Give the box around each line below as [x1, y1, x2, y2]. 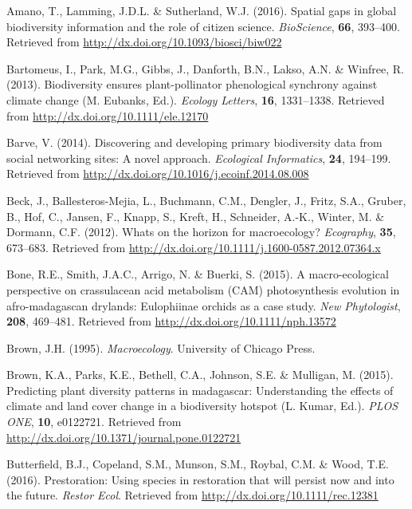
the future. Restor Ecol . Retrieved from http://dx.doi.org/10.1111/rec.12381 [6, 487, 379, 503]
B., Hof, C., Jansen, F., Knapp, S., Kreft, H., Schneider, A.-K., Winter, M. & [6, 207, 385, 224]
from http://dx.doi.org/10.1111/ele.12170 [6, 107, 209, 124]
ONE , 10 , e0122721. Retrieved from [6, 413, 182, 430]
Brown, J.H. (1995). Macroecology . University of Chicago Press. [6, 339, 316, 356]
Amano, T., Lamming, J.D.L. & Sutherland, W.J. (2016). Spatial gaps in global [6, 2, 397, 18]
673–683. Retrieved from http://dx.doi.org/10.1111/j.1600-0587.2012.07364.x [6, 239, 381, 255]
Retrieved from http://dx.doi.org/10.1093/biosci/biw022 [6, 34, 282, 50]
